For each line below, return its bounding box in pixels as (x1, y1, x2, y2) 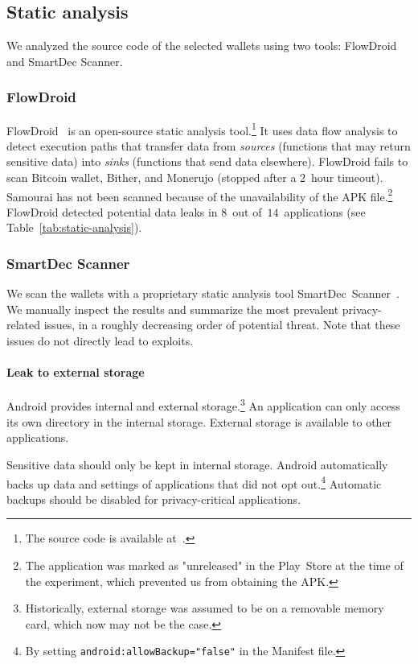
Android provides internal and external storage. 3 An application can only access (6, 395, 400, 414)
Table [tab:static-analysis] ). (6, 219, 142, 236)
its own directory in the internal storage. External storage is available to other (6, 413, 392, 430)
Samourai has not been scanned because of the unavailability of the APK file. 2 (6, 185, 393, 204)
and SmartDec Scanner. (6, 52, 123, 69)
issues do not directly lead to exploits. (6, 332, 194, 349)
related (6, 316, 41, 333)
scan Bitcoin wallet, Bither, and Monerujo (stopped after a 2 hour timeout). (6, 169, 383, 186)
